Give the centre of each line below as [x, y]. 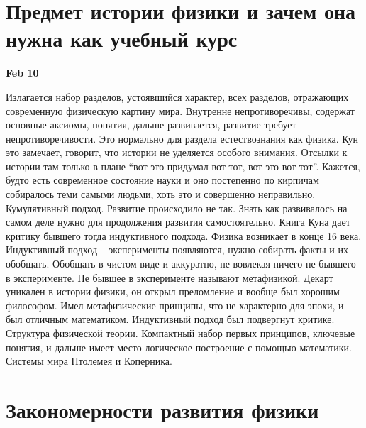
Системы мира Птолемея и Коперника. [89, 361]
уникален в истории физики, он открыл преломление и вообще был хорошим [173, 291]
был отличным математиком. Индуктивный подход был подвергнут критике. [170, 319]
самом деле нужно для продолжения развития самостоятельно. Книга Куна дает [178, 222]
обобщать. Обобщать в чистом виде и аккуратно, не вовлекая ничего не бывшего [181, 264]
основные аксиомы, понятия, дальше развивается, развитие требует [151, 125]
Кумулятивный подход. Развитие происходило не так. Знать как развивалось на [177, 208]
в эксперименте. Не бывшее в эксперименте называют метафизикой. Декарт [170, 277]
